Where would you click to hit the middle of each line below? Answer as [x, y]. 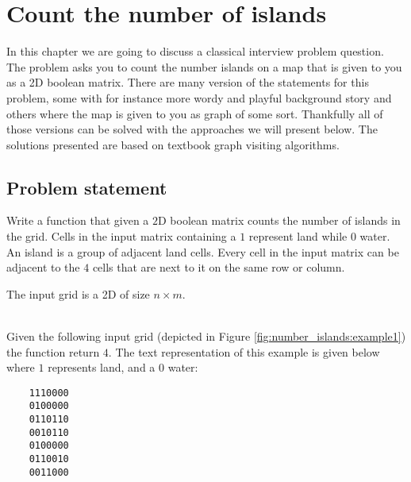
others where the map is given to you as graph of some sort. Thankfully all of [195, 113]
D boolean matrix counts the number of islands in [279, 220]
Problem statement [87, 187]
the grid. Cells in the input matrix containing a [121, 236]
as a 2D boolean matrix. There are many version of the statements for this [188, 82]
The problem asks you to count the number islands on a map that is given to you [204, 66]
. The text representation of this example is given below [244, 351]
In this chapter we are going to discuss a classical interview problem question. [195, 51]
